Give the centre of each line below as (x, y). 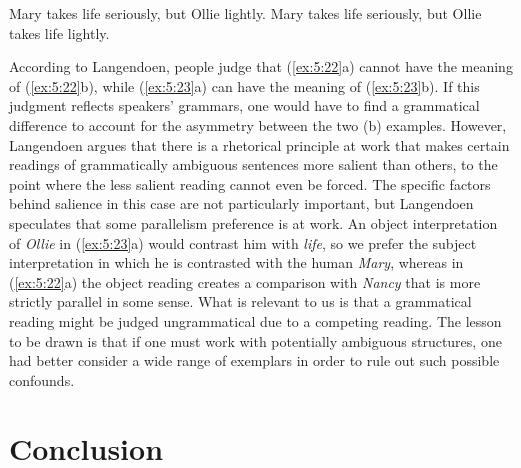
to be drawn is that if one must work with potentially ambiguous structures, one (255, 340)
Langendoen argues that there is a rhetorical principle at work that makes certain (259, 144)
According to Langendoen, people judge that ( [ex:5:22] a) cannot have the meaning (261, 66)
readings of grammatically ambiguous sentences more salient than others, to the (253, 164)
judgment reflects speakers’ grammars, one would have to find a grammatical (244, 105)
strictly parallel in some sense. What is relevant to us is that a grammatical (240, 301)
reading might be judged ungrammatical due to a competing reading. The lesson (255, 320)
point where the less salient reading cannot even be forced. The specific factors (250, 183)
